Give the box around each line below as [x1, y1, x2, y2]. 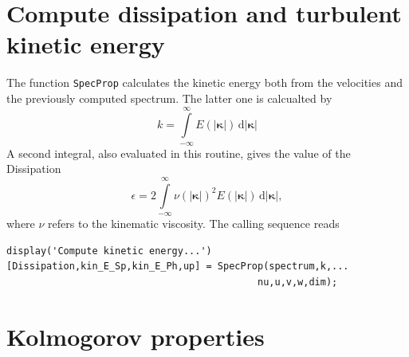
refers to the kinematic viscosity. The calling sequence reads [48, 215, 340, 232]
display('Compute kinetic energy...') [6, 245, 212, 257]
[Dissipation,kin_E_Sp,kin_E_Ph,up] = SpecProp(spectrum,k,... [6, 261, 349, 273]
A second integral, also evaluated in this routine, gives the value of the [6, 144, 351, 161]
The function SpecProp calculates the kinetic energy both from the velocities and [6, 74, 403, 91]
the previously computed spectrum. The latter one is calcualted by [6, 89, 332, 106]
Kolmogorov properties [6, 320, 265, 352]
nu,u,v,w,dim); [258, 276, 338, 288]
